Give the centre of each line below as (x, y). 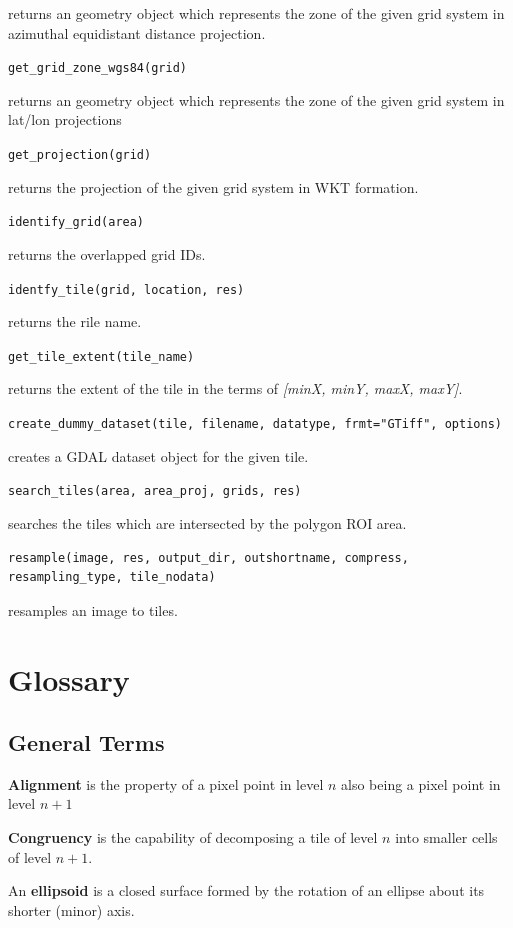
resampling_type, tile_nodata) (112, 577)
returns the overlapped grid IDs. (107, 253)
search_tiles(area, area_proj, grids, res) (155, 491)
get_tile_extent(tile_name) (101, 356)
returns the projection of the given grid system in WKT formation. (213, 186)
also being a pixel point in (421, 783)
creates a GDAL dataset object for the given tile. (158, 455)
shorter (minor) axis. (71, 909)
